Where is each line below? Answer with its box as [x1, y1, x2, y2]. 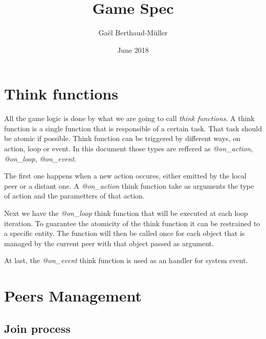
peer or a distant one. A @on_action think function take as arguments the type [4, 180, 254, 191]
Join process [4, 320, 71, 336]
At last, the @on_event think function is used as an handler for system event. [4, 255, 248, 266]
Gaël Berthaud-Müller [98, 27, 168, 38]
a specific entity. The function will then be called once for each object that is [4, 228, 245, 238]
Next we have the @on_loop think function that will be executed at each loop [4, 208, 248, 218]
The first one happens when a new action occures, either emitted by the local [4, 170, 247, 181]
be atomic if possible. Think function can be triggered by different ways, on [4, 133, 240, 144]
